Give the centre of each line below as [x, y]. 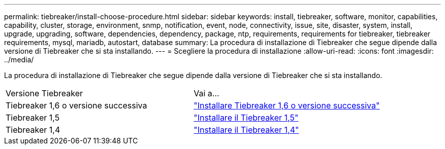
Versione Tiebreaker [44, 93]
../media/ [19, 60]
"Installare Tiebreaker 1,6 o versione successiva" [287, 105]
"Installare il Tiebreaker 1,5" [246, 118]
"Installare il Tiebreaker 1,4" [246, 130]
